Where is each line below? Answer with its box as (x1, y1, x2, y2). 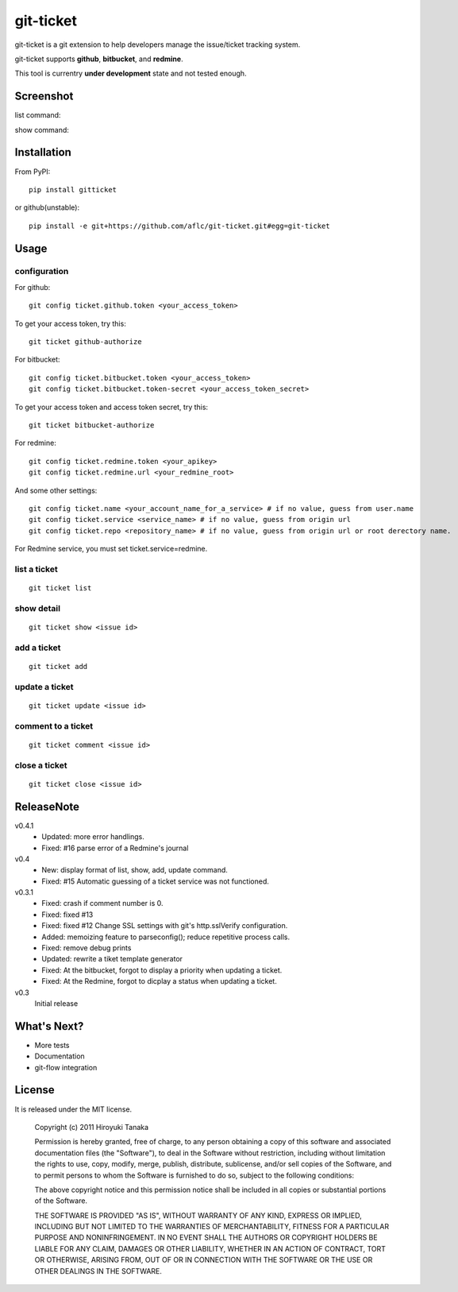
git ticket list (29, 584, 92, 593)
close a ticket (14, 760, 67, 771)
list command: (14, 110, 61, 120)
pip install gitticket (29, 185, 117, 194)
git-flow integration (34, 1062, 98, 1072)
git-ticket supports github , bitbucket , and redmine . (14, 54, 183, 64)
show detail (14, 602, 61, 613)
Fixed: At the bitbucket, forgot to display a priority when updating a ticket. (41, 965, 283, 975)
